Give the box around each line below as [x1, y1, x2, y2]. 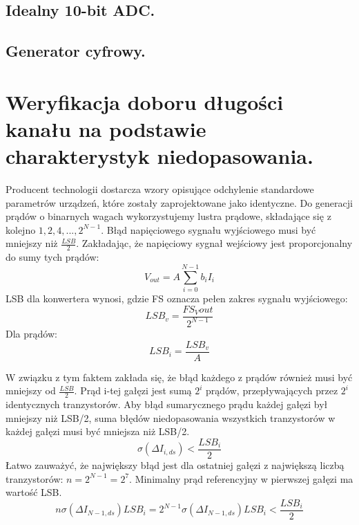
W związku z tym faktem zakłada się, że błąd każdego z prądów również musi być [6, 369, 353, 384]
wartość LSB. [6, 485, 62, 499]
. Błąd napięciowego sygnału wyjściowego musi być [101, 222, 316, 237]
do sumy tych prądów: [6, 250, 99, 264]
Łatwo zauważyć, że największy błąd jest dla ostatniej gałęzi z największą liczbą [6, 457, 345, 472]
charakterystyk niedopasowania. [6, 142, 313, 170]
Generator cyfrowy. [6, 40, 146, 62]
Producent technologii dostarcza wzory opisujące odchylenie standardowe [6, 182, 314, 196]
